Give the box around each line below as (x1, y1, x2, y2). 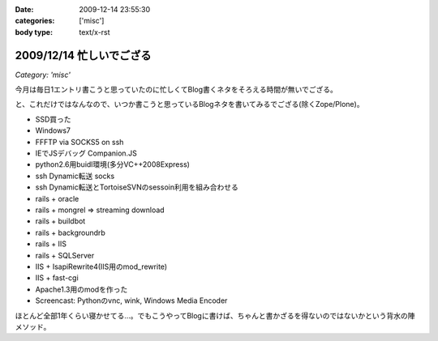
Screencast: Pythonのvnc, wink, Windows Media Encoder (35, 296, 228, 305)
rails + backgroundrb (35, 228, 105, 237)
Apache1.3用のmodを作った (35, 284, 128, 294)
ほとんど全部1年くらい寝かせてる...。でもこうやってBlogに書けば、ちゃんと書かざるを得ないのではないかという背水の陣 (15, 310, 415, 320)
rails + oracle (35, 194, 79, 203)
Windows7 (35, 126, 71, 135)
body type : (15, 27, 53, 36)
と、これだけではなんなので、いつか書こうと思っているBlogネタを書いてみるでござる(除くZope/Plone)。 (15, 100, 364, 109)
